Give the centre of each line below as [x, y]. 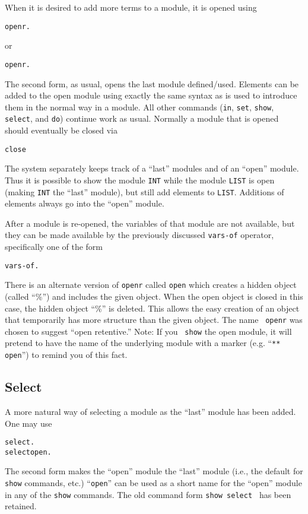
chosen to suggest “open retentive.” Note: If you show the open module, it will [148, 331]
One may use [28, 423]
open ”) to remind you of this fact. [66, 355]
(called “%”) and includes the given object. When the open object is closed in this [154, 296]
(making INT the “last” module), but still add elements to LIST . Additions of [145, 191]
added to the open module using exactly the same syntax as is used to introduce [151, 95]
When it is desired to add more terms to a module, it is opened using [131, 7]
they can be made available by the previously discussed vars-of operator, [139, 235]
